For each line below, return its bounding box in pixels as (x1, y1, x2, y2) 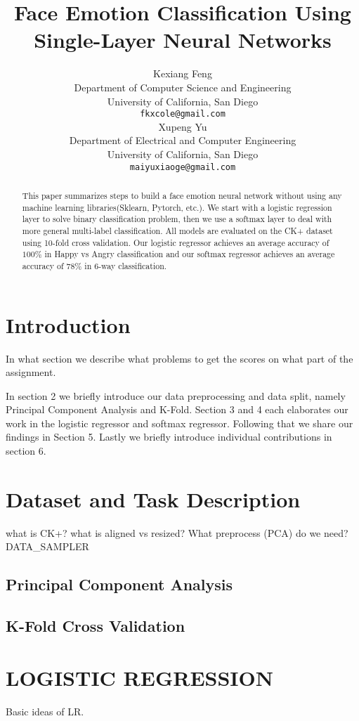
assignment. (6, 365, 56, 379)
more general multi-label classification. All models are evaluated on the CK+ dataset (22, 224, 333, 236)
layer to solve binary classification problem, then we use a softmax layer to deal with (22, 213, 332, 225)
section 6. (6, 443, 46, 458)
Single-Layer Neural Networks (34, 25, 332, 54)
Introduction (6, 310, 131, 339)
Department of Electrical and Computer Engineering (69, 133, 296, 148)
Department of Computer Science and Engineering (74, 79, 292, 94)
